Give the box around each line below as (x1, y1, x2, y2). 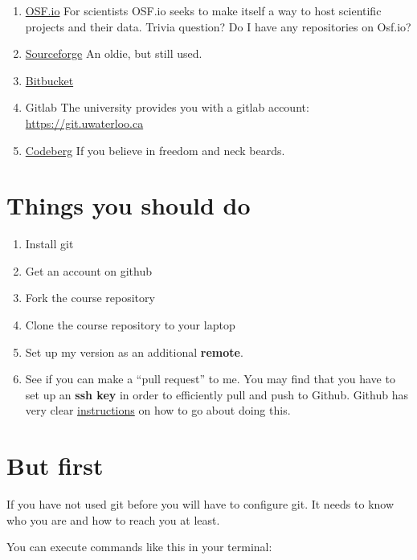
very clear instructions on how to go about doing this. (25, 402, 291, 419)
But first (6, 449, 104, 482)
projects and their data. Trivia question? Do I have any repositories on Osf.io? (25, 18, 411, 35)
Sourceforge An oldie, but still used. (25, 45, 202, 62)
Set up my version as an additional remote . (25, 343, 243, 360)
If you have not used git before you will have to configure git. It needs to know (6, 496, 395, 513)
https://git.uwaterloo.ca (25, 114, 144, 131)
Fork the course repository (25, 289, 155, 306)
